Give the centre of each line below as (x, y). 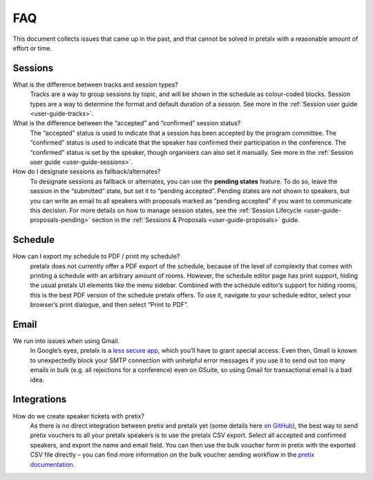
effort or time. (32, 48)
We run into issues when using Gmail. (66, 341)
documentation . (52, 464)
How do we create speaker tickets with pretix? (79, 416)
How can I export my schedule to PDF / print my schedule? (96, 257)
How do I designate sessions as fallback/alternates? (87, 172)
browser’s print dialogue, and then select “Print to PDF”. (109, 305)
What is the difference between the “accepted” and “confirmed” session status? (127, 123)
